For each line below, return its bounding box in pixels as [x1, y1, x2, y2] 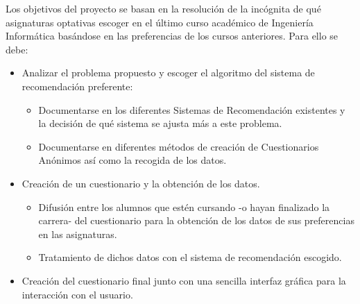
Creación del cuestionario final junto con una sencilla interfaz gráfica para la [22, 273, 346, 287]
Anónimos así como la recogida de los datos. [38, 153, 227, 167]
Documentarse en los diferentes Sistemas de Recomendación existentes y [38, 102, 345, 117]
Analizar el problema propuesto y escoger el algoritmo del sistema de [22, 65, 315, 80]
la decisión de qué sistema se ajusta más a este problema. [38, 116, 282, 130]
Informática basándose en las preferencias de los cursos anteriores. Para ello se [6, 28, 338, 43]
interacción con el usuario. [22, 287, 133, 301]
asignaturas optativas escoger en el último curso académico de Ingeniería [6, 15, 314, 29]
